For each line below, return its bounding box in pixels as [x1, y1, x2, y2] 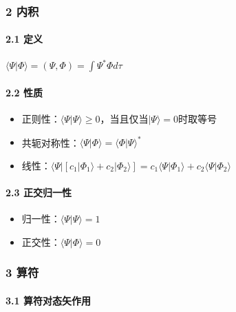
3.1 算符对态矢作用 [6, 293, 91, 307]
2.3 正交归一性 [6, 185, 72, 199]
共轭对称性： [21, 135, 80, 149]
